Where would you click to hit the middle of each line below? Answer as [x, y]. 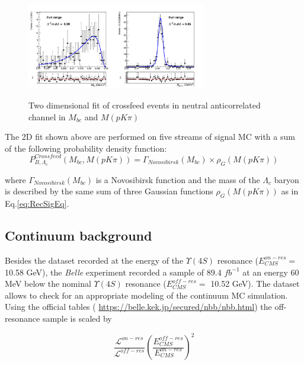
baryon [287, 179]
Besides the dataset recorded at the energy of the [94, 260]
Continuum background [79, 236]
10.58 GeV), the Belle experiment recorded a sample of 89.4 [113, 272]
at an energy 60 [271, 272]
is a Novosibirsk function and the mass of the [178, 179]
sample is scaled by [77, 318]
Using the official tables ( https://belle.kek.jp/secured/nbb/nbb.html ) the [138, 307]
